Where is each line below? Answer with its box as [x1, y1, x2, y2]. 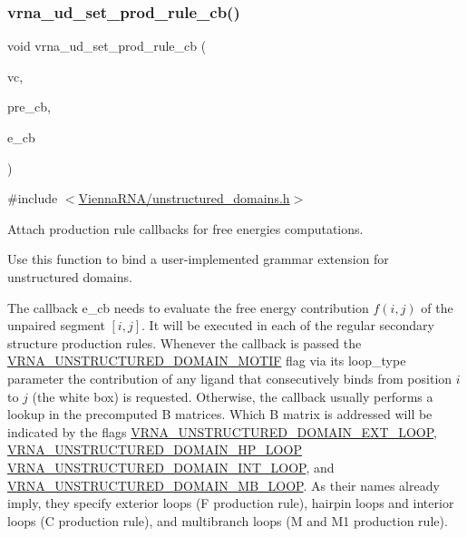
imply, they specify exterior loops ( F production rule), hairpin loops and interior [7, 493, 454, 513]
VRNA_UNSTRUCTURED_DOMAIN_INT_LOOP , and [7, 457, 335, 476]
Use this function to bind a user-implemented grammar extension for [7, 249, 389, 268]
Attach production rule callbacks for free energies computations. [7, 219, 364, 238]
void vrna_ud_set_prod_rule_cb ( [7, 36, 207, 55]
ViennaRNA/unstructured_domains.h [78, 189, 290, 208]
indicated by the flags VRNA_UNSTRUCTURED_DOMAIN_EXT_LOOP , [7, 422, 437, 441]
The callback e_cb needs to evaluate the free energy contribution [7, 298, 369, 317]
